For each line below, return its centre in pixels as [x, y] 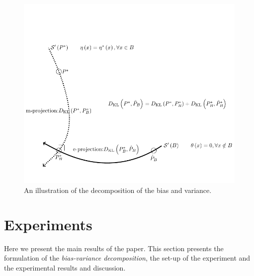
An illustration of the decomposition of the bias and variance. [118, 190]
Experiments [48, 224]
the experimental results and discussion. [65, 267]
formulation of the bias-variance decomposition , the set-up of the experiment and [127, 258]
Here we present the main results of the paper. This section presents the [114, 248]
